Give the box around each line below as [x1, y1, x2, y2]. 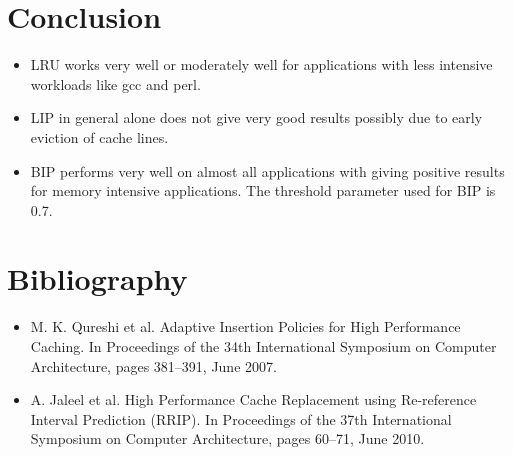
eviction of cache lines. [30, 126, 169, 147]
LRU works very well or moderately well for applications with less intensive [30, 54, 493, 75]
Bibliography [7, 258, 188, 299]
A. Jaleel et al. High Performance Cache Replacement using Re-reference [30, 389, 477, 410]
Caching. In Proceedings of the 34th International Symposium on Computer [30, 336, 497, 356]
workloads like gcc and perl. [30, 73, 201, 94]
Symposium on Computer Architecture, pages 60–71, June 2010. [30, 428, 425, 449]
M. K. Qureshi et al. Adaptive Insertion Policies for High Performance [30, 316, 461, 337]
